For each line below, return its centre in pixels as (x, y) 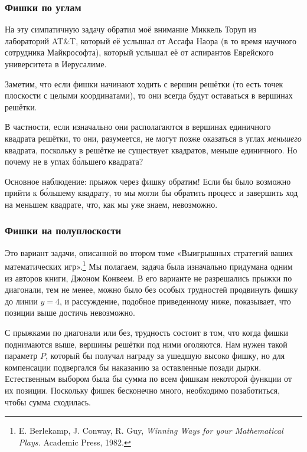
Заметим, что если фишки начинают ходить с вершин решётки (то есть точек (144, 83)
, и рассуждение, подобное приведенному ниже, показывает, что (175, 301)
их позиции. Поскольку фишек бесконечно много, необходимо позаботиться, (142, 390)
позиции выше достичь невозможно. (70, 312)
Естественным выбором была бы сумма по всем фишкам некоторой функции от (148, 379)
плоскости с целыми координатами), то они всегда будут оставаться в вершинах (149, 95)
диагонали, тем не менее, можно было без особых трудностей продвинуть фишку (151, 289)
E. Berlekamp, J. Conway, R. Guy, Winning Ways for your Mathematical (151, 430)
